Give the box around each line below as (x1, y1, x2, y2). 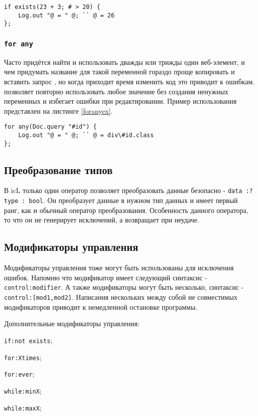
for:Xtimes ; (4, 352, 42, 362)
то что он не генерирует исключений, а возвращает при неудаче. (4, 214, 199, 225)
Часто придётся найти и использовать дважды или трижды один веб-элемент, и (4, 56, 245, 67)
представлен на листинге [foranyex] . (4, 105, 113, 116)
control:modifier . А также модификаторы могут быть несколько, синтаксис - (4, 282, 244, 292)
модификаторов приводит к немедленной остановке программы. (4, 301, 198, 312)
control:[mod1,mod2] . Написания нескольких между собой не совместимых (4, 292, 238, 302)
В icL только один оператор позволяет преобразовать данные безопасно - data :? (4, 185, 253, 196)
